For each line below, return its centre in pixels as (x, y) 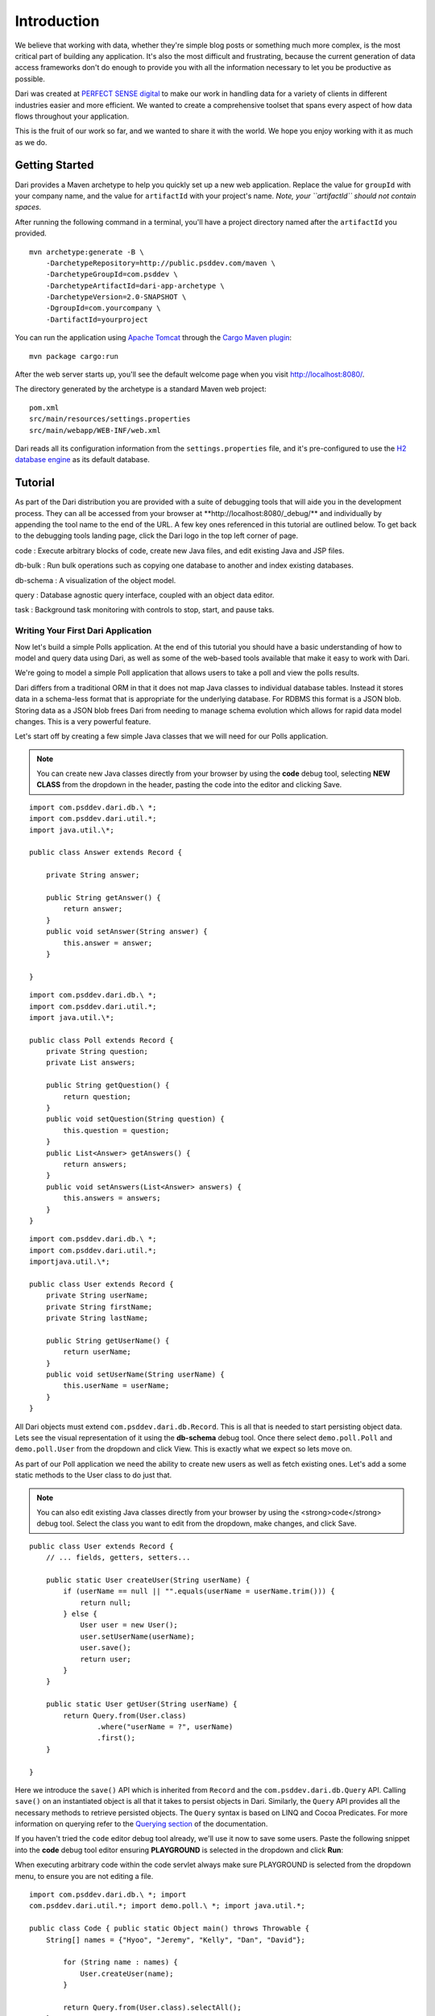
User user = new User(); (129, 1625)
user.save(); (106, 1648)
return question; (97, 1096)
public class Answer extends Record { (106, 852)
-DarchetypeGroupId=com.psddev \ (112, 275)
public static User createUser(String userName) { (148, 1580)
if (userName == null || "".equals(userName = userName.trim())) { (199, 1591)
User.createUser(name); (127, 1973)
